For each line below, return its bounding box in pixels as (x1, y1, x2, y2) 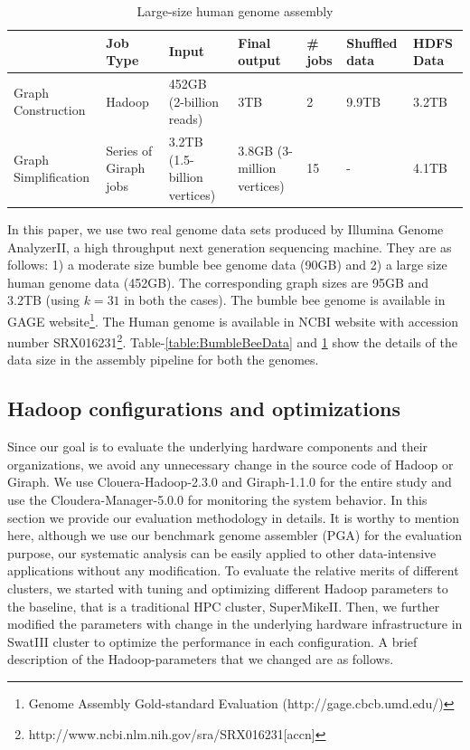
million (238, 158, 277, 177)
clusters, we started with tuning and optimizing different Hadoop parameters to (7, 578, 448, 597)
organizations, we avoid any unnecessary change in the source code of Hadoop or (7, 454, 454, 473)
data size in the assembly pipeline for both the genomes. (7, 350, 319, 369)
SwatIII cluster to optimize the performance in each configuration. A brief (7, 631, 418, 650)
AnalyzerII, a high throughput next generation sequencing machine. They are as (7, 237, 452, 256)
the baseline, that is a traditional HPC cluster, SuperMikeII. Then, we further (7, 596, 440, 615)
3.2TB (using (7, 290, 80, 309)
